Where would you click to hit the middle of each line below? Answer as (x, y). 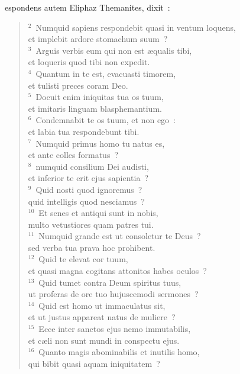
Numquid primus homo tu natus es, (100, 143)
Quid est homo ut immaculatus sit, (102, 305)
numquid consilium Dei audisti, (92, 166)
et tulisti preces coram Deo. (78, 85)
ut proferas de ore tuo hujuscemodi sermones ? (113, 294)
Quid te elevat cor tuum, (83, 259)
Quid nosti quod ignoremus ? (89, 189)
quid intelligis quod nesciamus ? (86, 201)
